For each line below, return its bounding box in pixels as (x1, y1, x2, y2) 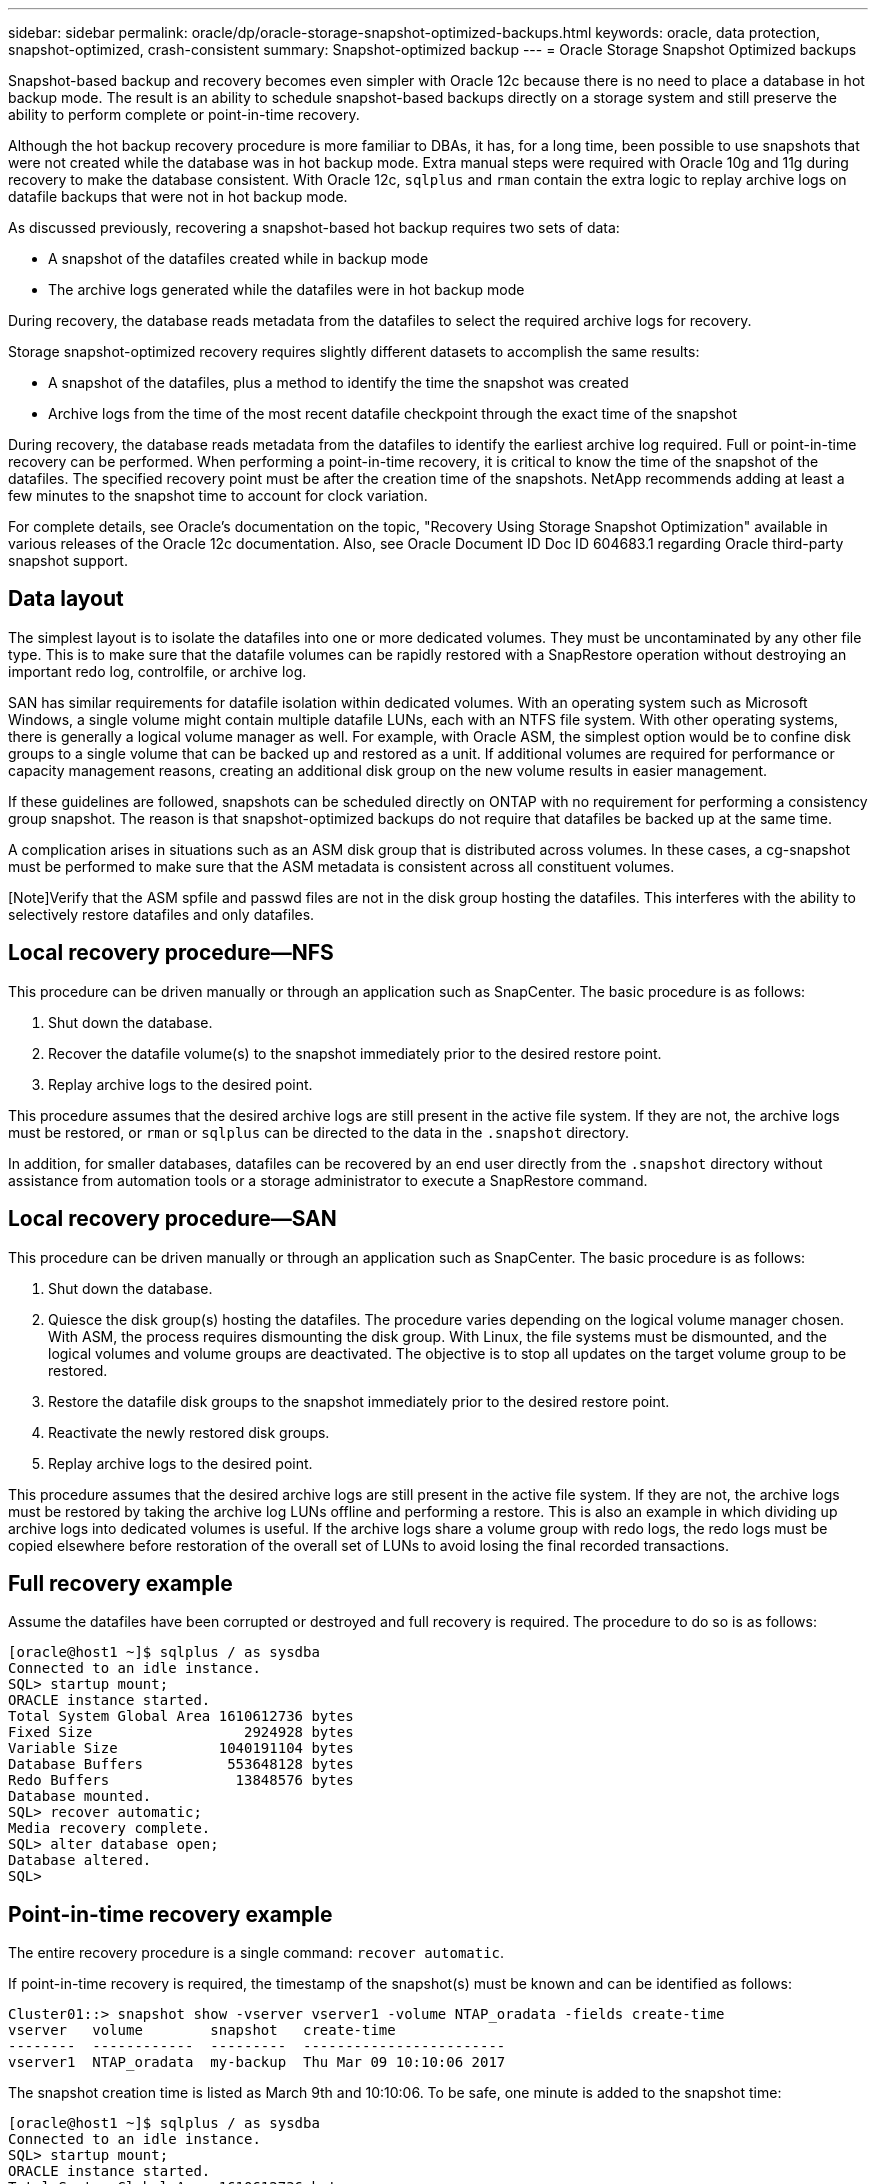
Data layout (8, 586, 124, 612)
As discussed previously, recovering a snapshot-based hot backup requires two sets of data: (8, 219, 620, 236)
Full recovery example (8, 1570, 233, 1596)
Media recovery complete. (8, 1820, 211, 1837)
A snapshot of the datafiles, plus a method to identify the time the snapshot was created (48, 374, 629, 391)
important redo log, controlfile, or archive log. (8, 662, 307, 680)
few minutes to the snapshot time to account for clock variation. (8, 487, 428, 504)
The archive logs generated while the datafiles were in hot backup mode (48, 281, 525, 298)
